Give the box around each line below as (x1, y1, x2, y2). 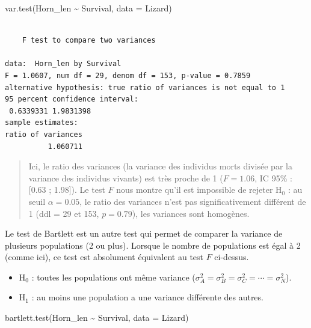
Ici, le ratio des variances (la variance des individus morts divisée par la (28, 160, 292, 172)
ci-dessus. (214, 251, 249, 263)
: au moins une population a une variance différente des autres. (31, 291, 263, 303)
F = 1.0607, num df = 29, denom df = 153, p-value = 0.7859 (5, 71, 251, 80)
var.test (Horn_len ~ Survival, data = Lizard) (5, 2, 172, 14)
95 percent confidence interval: (5, 95, 138, 104)
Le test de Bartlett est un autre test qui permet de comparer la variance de (5, 227, 283, 240)
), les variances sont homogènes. (132, 207, 250, 219)
